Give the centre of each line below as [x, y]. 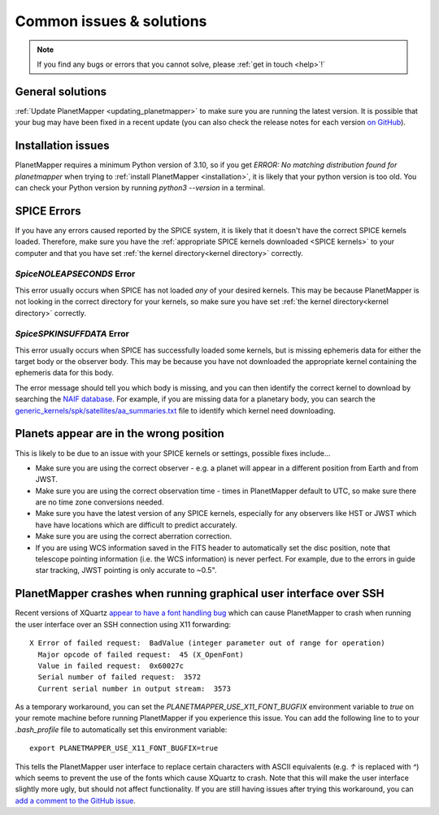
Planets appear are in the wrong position [120, 434]
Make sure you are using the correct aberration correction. [133, 536]
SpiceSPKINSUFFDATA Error [72, 334]
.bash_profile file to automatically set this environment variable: [121, 729]
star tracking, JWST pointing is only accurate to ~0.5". [126, 570]
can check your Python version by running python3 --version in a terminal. [140, 188]
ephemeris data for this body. [64, 373]
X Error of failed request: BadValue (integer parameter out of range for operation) [207, 643]
